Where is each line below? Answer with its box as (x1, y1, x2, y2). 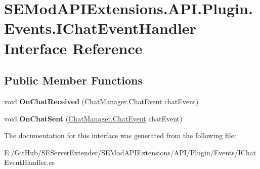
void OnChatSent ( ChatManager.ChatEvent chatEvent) (4, 113, 183, 123)
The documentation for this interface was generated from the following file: (4, 130, 236, 141)
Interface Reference (4, 37, 143, 58)
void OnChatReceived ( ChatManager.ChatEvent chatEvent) (4, 96, 199, 106)
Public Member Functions (4, 72, 143, 88)
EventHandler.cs (4, 157, 55, 167)
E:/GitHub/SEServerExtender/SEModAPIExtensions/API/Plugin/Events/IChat (4, 147, 256, 157)
